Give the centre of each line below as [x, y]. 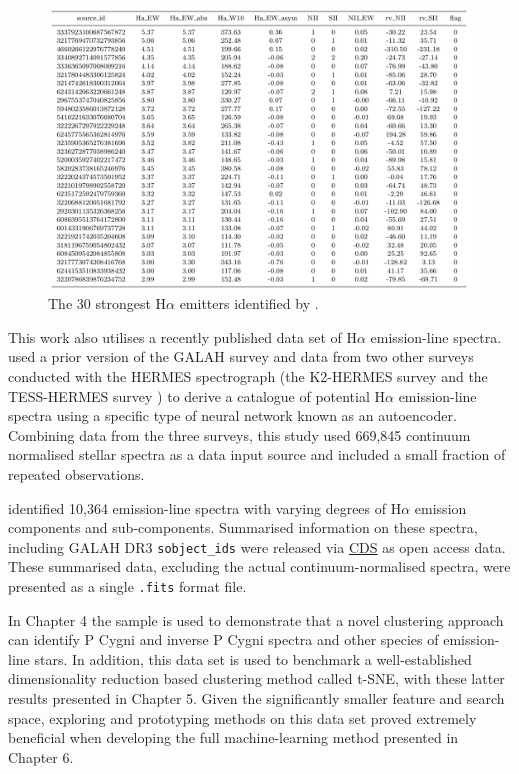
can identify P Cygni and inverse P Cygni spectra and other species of [223, 639]
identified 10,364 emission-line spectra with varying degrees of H [205, 507]
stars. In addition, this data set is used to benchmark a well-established [253, 658]
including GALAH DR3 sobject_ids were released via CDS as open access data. [257, 546]
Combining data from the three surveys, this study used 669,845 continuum [239, 434]
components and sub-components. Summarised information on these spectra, [243, 527]
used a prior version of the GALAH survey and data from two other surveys [241, 356]
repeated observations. [76, 473]
